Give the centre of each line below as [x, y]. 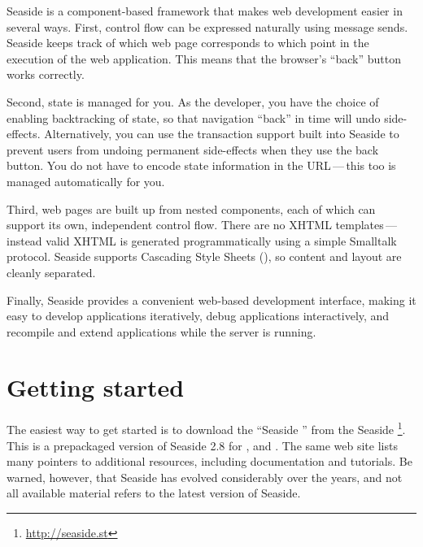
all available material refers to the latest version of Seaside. [154, 493]
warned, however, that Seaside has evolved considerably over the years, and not [205, 477]
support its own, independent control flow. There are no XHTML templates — [202, 225]
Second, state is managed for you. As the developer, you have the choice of [193, 101]
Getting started [96, 387]
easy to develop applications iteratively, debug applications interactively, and [198, 316]
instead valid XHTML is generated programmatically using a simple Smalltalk [202, 240]
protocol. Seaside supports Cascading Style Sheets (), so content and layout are [204, 256]
